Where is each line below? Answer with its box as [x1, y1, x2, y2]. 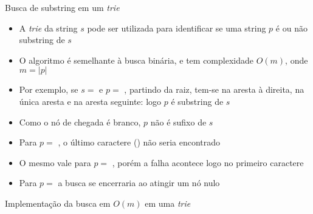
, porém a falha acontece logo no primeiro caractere [112, 156, 304, 169]
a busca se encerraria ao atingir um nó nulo [58, 176, 220, 189]
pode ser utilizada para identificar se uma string [87, 21, 266, 34]
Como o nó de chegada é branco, [19, 115, 141, 128]
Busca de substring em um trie [5, 1, 120, 13]
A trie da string [19, 21, 78, 34]
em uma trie [145, 196, 191, 209]
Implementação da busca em [5, 196, 111, 209]
